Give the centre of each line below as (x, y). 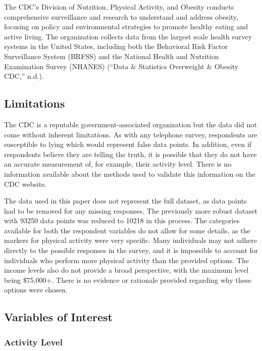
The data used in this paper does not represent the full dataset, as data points (125, 201)
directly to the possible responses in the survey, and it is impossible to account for (131, 250)
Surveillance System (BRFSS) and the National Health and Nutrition (112, 56)
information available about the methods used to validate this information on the (130, 173)
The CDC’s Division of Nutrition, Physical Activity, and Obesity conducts (119, 7)
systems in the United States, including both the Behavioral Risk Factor (116, 46)
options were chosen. (36, 290)
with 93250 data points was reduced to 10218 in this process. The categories (122, 220)
